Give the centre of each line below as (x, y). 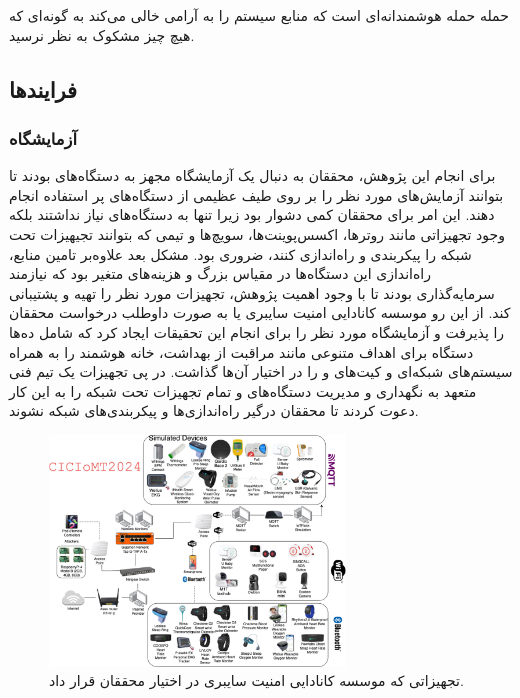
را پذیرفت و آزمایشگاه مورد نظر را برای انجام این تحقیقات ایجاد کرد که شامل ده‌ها (257, 331)
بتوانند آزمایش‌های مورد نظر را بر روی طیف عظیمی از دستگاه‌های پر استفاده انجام (256, 194)
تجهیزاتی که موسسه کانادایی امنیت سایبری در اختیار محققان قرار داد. (256, 680)
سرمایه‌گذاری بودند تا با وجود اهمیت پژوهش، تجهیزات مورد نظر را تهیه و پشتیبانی (252, 292)
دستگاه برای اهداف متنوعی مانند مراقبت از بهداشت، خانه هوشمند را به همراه (241, 351)
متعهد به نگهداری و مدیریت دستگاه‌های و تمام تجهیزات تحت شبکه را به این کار (243, 390)
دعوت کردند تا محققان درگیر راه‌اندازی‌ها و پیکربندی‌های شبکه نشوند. (214, 410)
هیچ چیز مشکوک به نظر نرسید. (102, 34)
